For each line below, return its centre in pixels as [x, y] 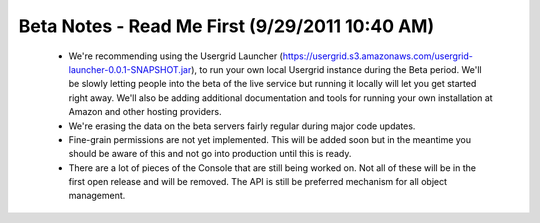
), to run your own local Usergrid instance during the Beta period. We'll [336, 69]
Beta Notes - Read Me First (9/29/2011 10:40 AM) [226, 26]
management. [97, 196]
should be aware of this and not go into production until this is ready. [210, 154]
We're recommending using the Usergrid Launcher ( [176, 56]
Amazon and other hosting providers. [145, 112]
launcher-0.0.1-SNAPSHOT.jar [130, 69]
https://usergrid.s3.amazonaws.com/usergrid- [378, 56]
